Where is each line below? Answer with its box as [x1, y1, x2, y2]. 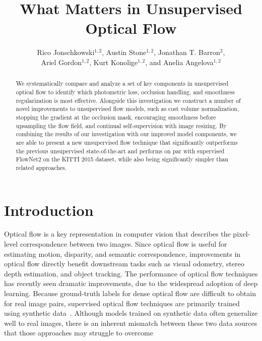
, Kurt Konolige [89, 56, 138, 67]
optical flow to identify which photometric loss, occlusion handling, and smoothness [16, 87, 235, 96]
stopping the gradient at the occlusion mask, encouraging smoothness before [16, 112, 216, 121]
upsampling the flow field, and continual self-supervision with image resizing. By [16, 121, 227, 130]
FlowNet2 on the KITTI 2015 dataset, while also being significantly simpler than [16, 155, 229, 163]
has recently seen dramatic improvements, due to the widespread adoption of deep [4, 278, 258, 289]
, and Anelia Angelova [145, 56, 214, 67]
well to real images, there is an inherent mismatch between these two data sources [4, 317, 257, 328]
